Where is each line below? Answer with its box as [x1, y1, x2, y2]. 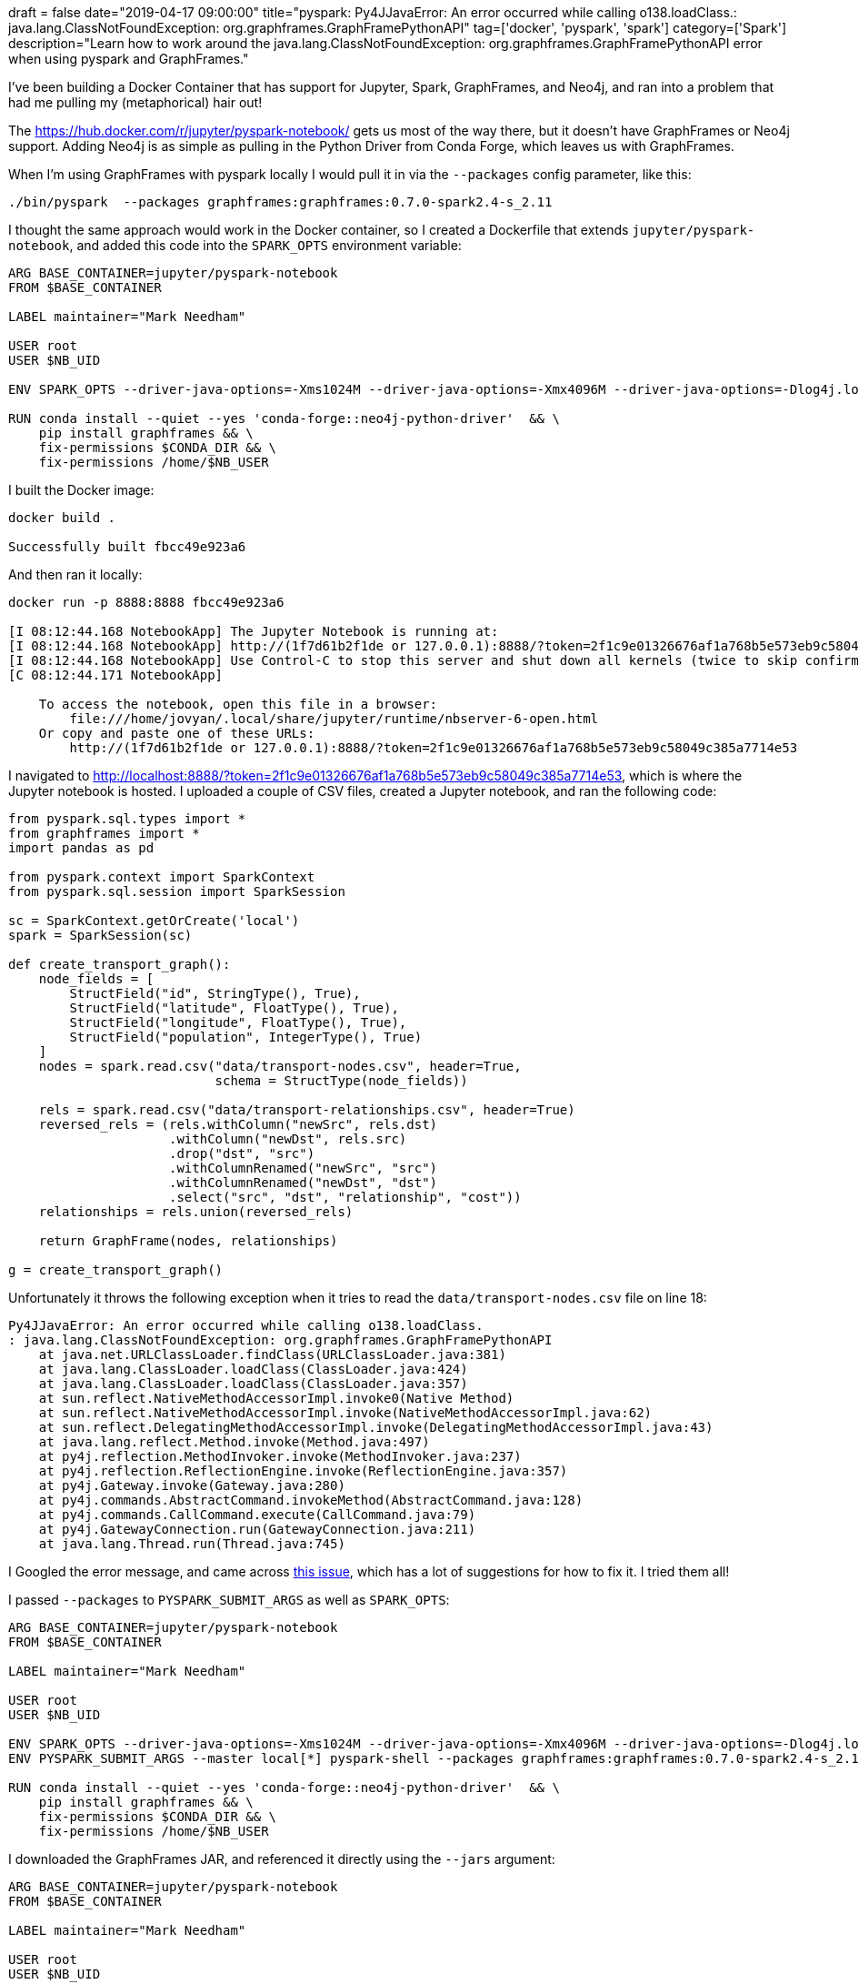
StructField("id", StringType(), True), [69, 986, 361, 1001]
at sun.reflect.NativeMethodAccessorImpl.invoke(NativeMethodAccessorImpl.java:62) [38, 1405, 653, 1420]
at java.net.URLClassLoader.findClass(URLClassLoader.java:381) [38, 1347, 506, 1362]
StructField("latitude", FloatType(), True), [69, 1001, 399, 1015]
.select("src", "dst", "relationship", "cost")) [169, 1190, 522, 1204]
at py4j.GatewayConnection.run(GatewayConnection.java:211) [38, 1522, 476, 1536]
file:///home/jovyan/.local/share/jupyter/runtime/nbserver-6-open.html [69, 711, 599, 726]
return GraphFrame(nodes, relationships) [38, 1234, 338, 1248]
